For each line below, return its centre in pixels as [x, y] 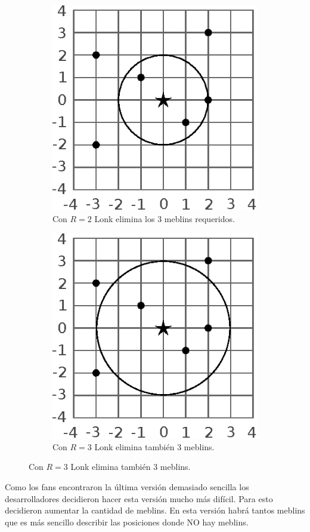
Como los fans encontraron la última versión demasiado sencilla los [127, 486]
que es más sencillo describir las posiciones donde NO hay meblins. [127, 522]
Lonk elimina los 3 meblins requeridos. [165, 218]
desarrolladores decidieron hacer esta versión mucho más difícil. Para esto [139, 498]
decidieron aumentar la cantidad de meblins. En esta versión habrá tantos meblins [155, 510]
